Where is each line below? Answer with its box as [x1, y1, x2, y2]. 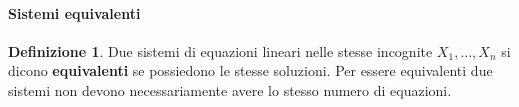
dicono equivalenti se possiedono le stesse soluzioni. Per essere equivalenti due [8, 60, 493, 81]
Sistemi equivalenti [8, 2, 141, 23]
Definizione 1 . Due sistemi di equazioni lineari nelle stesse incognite [8, 40, 433, 61]
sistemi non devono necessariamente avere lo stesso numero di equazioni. [8, 79, 452, 100]
